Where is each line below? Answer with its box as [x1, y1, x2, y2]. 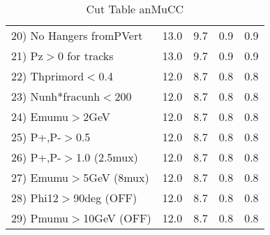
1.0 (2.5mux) [75, 149, 138, 165]
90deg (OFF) [73, 190, 137, 206]
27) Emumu [11, 169, 69, 185]
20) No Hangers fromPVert [11, 27, 143, 43]
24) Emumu [11, 108, 69, 124]
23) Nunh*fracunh [11, 88, 100, 104]
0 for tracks [57, 48, 114, 64]
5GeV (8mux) [83, 169, 149, 185]
